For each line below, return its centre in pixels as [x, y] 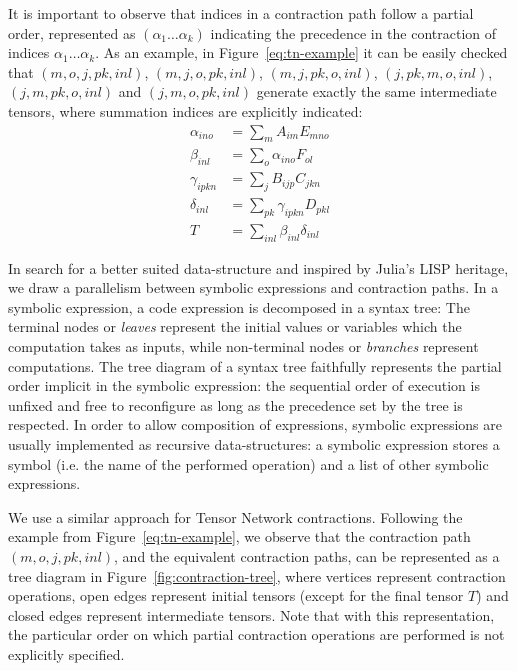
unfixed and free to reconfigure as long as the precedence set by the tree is [235, 404]
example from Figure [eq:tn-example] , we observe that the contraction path [239, 536]
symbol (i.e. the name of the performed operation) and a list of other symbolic [248, 463]
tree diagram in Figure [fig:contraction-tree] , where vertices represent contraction [257, 575]
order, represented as [72, 32]
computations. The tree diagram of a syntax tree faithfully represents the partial [255, 365]
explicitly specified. [66, 653]
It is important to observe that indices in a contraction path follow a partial [241, 13]
